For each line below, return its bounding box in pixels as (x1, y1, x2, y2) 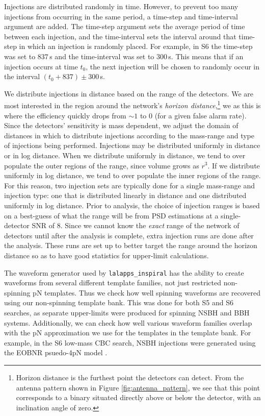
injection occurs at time (4, 61, 78, 71)
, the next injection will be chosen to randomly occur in (86, 61, 260, 71)
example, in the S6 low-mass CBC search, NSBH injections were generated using (4, 337, 256, 348)
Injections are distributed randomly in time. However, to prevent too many (4, 1, 238, 11)
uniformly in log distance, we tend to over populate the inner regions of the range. (4, 170, 261, 181)
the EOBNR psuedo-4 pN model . (4, 347, 108, 358)
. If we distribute (207, 160, 260, 170)
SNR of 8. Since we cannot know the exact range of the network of (32, 220, 240, 231)
